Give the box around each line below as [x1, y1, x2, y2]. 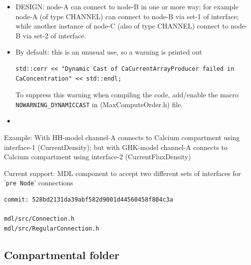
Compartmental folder [4, 247, 120, 262]
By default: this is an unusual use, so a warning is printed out [15, 47, 202, 57]
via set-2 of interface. [23, 30, 86, 40]
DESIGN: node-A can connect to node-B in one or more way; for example [15, 1, 239, 11]
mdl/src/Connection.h [4, 215, 75, 223]
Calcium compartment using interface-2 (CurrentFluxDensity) [4, 151, 191, 162]
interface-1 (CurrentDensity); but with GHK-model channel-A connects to [4, 142, 228, 152]
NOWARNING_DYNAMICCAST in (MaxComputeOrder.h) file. [15, 99, 183, 109]
